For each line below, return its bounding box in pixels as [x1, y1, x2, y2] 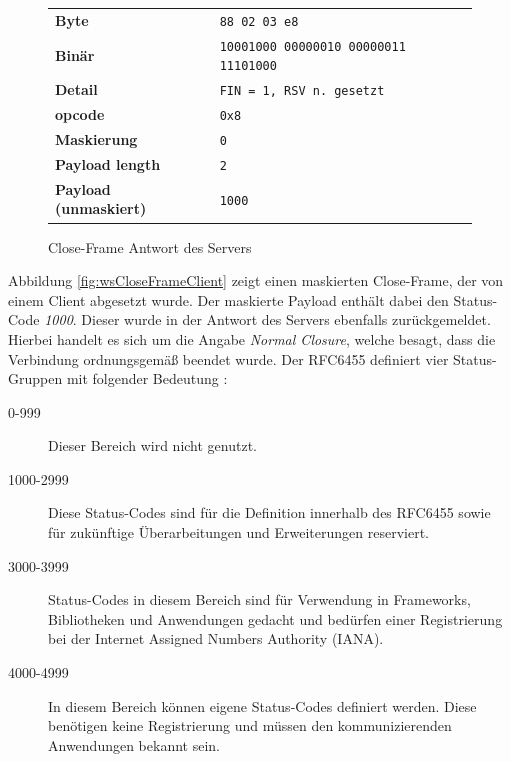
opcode [55, 104, 105, 125]
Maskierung [55, 129, 138, 150]
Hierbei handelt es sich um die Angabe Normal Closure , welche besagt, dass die [8, 328, 496, 349]
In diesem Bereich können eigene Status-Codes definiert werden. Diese [48, 695, 477, 716]
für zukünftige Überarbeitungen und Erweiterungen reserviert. [48, 522, 429, 543]
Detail [55, 79, 98, 100]
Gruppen [8, 368, 63, 389]
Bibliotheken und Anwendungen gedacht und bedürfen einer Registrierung [48, 608, 503, 629]
